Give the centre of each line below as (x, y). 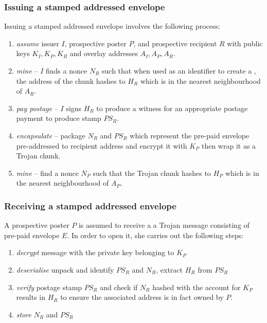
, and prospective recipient (175, 43)
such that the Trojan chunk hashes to (152, 173)
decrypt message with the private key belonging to (95, 252)
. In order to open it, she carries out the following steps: (155, 235)
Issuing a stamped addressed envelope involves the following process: (112, 26)
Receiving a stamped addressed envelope (90, 205)
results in (31, 297)
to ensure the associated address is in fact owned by (142, 297)
